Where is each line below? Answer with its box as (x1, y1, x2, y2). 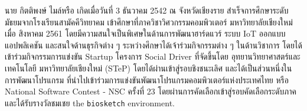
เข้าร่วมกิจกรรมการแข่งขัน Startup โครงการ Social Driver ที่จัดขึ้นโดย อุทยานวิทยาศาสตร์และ (5, 50, 301, 63)
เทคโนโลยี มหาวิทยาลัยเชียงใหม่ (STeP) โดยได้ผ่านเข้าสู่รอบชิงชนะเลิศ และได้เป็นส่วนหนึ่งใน (5, 61, 292, 74)
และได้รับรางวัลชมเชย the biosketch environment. (5, 96, 175, 109)
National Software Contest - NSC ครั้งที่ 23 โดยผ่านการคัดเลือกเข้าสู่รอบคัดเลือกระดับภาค (5, 85, 296, 97)
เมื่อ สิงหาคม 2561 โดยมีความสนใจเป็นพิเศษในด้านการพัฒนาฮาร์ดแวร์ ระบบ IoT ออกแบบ (5, 27, 286, 40)
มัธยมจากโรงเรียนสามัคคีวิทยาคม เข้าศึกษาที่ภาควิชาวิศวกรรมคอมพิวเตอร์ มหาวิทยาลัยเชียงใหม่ (5, 15, 293, 28)
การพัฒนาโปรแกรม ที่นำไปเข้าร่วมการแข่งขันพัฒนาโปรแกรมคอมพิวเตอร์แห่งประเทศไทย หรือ (5, 73, 289, 86)
